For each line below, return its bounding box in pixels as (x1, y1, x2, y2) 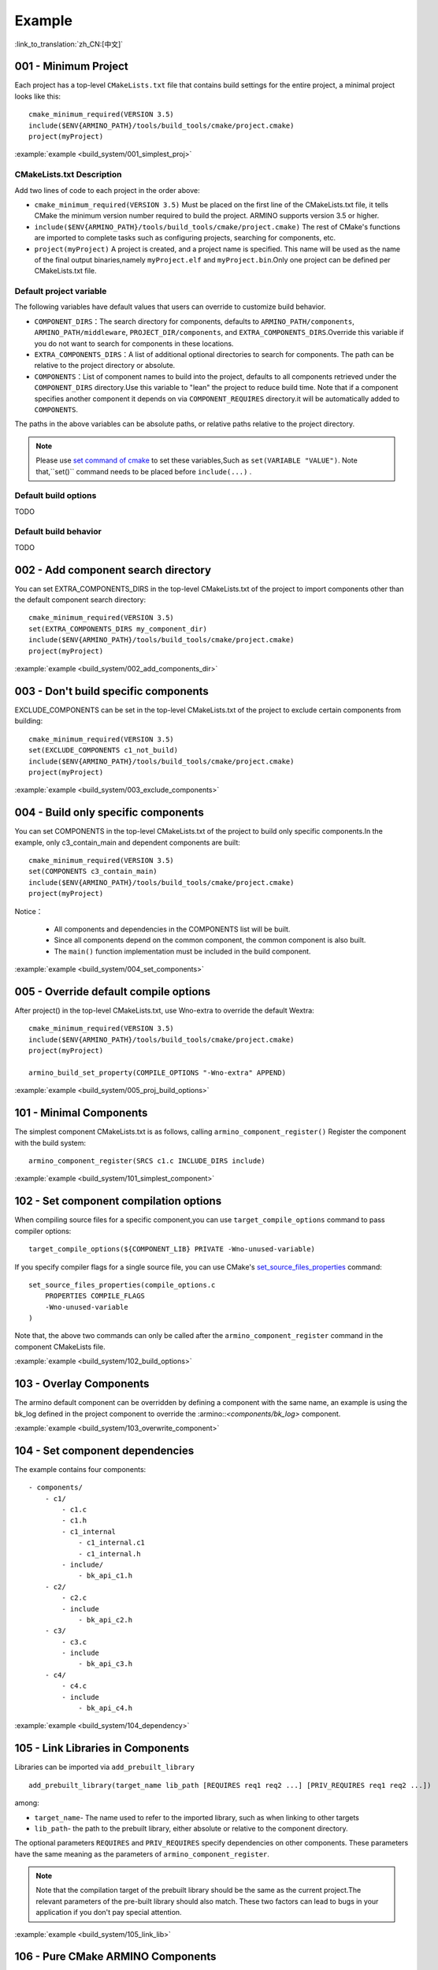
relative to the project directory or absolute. (34, 361, 176, 370)
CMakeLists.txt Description (14, 169, 122, 180)
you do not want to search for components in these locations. (34, 339, 234, 348)
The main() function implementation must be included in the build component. (54, 946, 311, 956)
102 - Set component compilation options (14, 1195, 222, 1208)
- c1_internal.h (78, 1549, 141, 1558)
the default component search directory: (14, 595, 146, 604)
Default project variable (14, 286, 107, 297)
